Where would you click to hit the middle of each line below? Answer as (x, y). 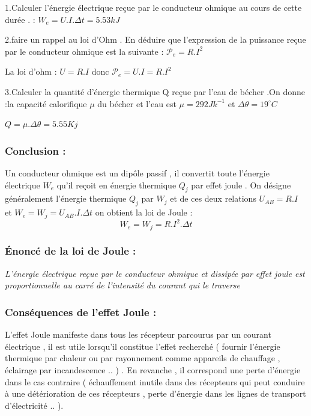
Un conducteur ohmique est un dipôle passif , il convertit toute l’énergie (137, 172)
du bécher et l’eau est (137, 103)
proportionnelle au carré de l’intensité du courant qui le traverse (123, 285)
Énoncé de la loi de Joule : (71, 251)
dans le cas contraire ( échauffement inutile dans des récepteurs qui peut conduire (155, 381)
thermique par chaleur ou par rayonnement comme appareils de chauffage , (143, 358)
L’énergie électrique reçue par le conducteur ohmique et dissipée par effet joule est (155, 273)
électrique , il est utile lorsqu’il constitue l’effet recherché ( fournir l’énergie (143, 346)
